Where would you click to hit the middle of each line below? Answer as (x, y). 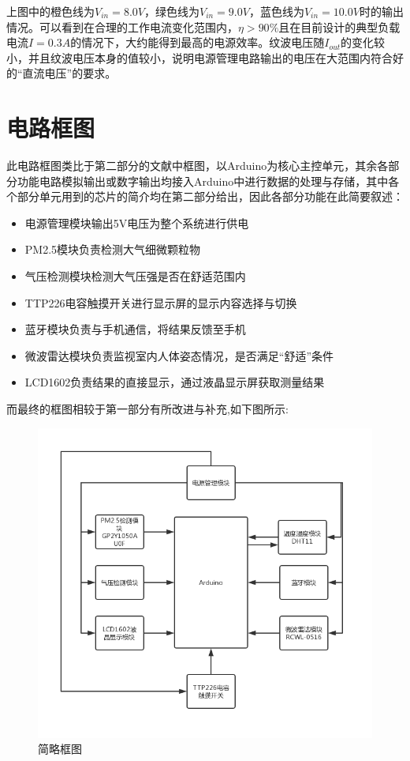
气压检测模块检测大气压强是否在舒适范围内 (135, 276)
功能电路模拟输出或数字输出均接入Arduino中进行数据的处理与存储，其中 (203, 181)
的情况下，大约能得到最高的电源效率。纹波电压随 (198, 42)
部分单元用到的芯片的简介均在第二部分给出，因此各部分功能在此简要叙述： (210, 196)
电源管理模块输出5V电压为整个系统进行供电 (137, 222)
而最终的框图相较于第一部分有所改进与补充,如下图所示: (147, 409)
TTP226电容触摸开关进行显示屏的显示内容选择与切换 (161, 302)
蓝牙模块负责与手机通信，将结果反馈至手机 (135, 329)
